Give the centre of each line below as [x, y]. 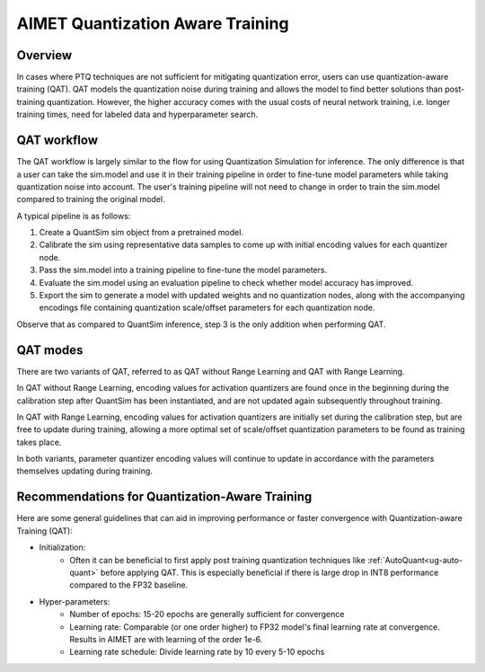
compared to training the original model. [91, 199]
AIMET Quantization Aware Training [153, 23]
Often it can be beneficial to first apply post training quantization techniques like [217, 560]
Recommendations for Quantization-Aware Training [164, 497]
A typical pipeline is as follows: [74, 216]
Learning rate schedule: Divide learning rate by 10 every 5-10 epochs [197, 652]
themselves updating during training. [84, 471]
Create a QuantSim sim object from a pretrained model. [141, 233]
